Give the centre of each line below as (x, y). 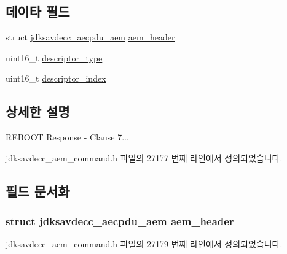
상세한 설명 (38, 111)
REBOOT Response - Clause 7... (67, 137)
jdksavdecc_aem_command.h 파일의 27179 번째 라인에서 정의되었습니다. (144, 244)
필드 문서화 (38, 190)
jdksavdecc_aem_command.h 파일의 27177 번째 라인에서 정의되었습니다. (144, 157)
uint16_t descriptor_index (56, 78)
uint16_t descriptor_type (54, 57)
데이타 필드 (38, 11)
